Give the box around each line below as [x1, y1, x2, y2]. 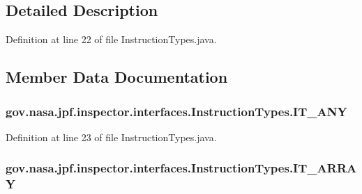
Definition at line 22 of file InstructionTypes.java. [6, 32, 217, 47]
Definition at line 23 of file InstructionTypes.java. [6, 129, 217, 144]
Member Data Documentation [6, 66, 228, 88]
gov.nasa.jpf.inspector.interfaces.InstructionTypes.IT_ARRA [6, 159, 357, 177]
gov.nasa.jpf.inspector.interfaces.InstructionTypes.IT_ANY [6, 102, 347, 120]
